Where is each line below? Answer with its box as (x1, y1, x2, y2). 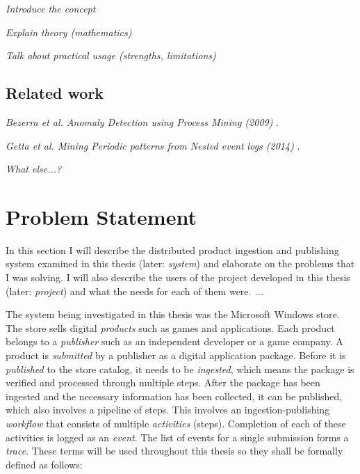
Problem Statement (6, 202, 197, 230)
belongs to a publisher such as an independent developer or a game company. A (6, 334, 343, 349)
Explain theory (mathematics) (6, 24, 132, 39)
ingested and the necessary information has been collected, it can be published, (6, 388, 343, 403)
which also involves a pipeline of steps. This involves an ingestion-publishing (6, 402, 330, 417)
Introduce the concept (6, 1, 96, 15)
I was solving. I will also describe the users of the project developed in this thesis (6, 270, 350, 285)
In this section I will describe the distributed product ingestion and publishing (6, 242, 339, 257)
